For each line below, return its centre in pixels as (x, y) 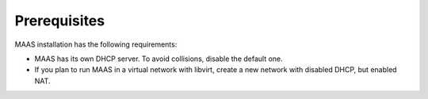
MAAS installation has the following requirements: (96, 44)
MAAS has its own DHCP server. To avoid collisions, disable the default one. (159, 59)
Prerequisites (60, 21)
